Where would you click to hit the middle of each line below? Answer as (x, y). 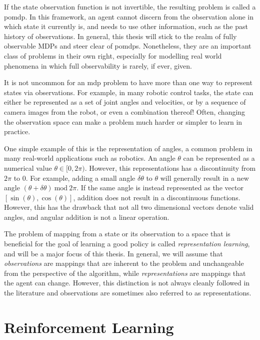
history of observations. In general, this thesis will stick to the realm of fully (120, 36)
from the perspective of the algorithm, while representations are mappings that (125, 273)
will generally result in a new (204, 178)
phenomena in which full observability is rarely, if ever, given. (98, 65)
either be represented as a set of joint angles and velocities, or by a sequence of (125, 102)
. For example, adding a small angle (80, 178)
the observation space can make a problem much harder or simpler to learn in (123, 121)
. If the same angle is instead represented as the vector (160, 188)
